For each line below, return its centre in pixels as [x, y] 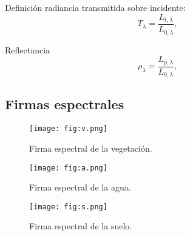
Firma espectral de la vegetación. [91, 148]
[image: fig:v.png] [68, 129]
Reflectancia [28, 49]
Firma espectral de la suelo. [81, 226]
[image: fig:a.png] [68, 168]
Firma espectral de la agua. [80, 187]
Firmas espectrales [65, 104]
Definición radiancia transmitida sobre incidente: [95, 7]
